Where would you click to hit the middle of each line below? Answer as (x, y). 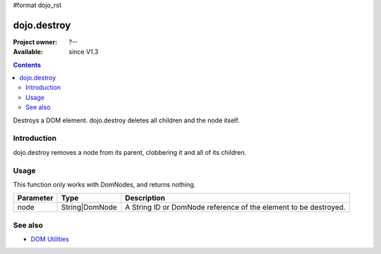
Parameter (35, 198)
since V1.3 (84, 52)
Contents (27, 65)
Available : (28, 52)
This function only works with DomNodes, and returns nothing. (104, 184)
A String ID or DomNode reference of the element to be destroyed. (235, 208)
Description (145, 198)
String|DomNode (89, 208)
